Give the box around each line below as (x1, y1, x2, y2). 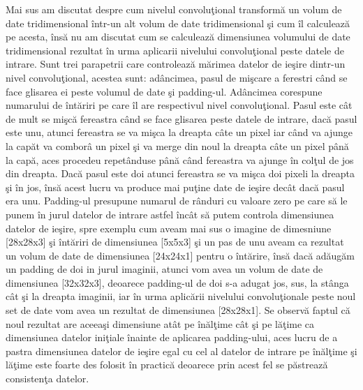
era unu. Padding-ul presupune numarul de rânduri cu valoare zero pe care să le (6, 193, 348, 208)
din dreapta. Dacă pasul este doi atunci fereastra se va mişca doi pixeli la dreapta (6, 166, 355, 181)
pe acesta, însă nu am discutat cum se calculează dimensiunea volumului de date (6, 29, 350, 44)
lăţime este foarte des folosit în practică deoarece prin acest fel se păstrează (6, 357, 328, 372)
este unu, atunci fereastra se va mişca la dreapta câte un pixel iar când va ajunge (6, 125, 353, 140)
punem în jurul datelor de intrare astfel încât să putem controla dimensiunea (6, 207, 334, 221)
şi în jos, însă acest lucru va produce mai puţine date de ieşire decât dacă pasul (6, 179, 345, 194)
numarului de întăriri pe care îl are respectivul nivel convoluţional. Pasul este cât (6, 98, 353, 112)
